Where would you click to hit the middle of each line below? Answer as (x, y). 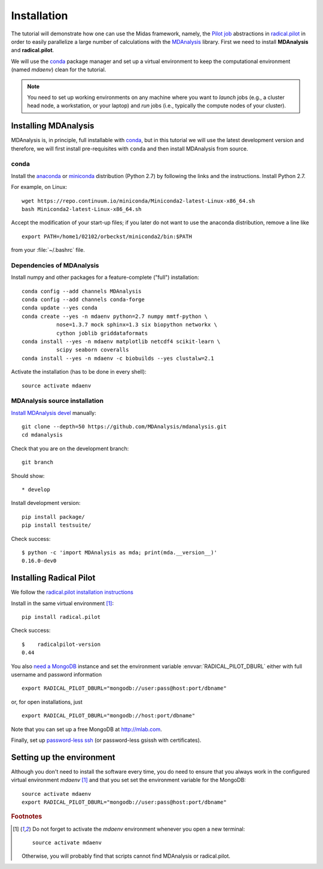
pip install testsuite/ (57, 525)
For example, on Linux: (39, 187)
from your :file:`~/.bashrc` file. (48, 250)
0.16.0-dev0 (39, 561)
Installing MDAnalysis (53, 126)
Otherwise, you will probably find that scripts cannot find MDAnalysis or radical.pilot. (126, 856)
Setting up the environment (63, 757)
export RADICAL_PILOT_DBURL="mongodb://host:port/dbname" (109, 716)
